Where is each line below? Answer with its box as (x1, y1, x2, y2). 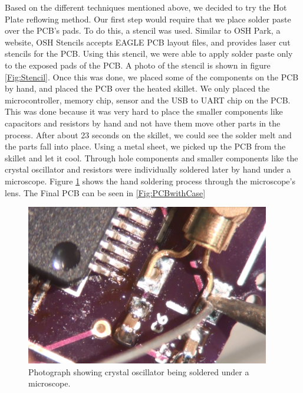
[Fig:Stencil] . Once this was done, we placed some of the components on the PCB (5, 70, 299, 83)
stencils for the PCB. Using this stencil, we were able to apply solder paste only (5, 47, 293, 60)
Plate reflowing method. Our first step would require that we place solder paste (5, 12, 291, 25)
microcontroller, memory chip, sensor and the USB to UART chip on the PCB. (5, 93, 291, 106)
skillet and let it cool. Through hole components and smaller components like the (5, 151, 298, 164)
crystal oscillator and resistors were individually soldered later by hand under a (5, 163, 291, 176)
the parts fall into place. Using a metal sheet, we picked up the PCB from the (5, 140, 286, 152)
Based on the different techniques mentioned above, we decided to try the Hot (5, 1, 287, 13)
